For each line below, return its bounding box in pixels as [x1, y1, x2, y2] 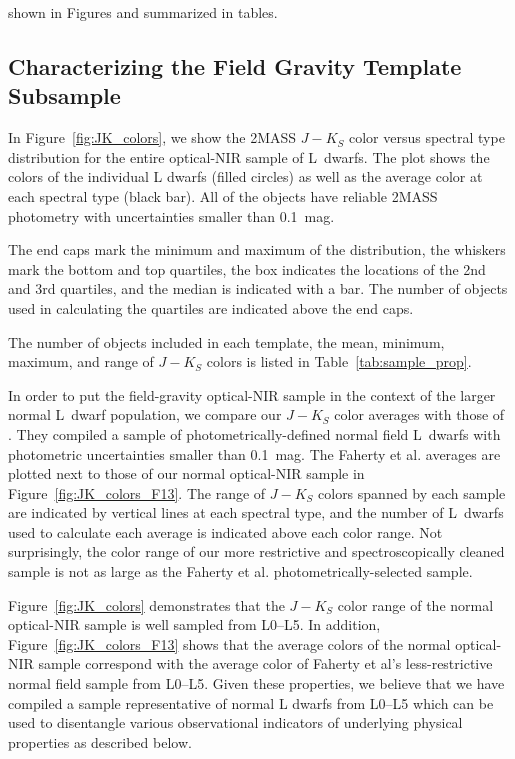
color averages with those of [334, 404, 505, 425]
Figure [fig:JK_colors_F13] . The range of [8, 482, 266, 503]
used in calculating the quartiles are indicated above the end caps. [8, 297, 414, 318]
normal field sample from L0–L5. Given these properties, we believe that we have [8, 673, 505, 694]
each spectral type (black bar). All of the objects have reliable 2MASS [8, 185, 438, 206]
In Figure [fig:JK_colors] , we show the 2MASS [8, 127, 297, 148]
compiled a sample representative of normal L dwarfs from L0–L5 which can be [8, 692, 494, 713]
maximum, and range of [8, 351, 154, 372]
